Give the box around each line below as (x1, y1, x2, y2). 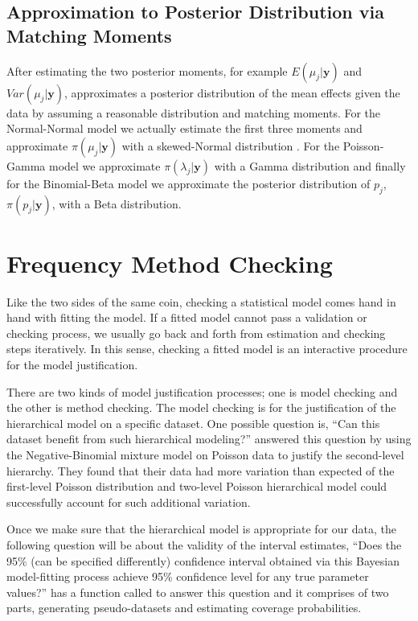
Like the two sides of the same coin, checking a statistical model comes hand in (6, 293, 396, 310)
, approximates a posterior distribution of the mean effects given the (64, 84, 400, 101)
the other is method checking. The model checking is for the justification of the (6, 399, 396, 416)
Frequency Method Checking (6, 246, 333, 279)
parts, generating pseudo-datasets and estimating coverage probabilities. (6, 599, 362, 616)
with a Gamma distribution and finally (214, 157, 406, 174)
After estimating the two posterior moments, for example (6, 62, 288, 79)
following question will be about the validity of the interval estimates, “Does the (6, 537, 402, 553)
